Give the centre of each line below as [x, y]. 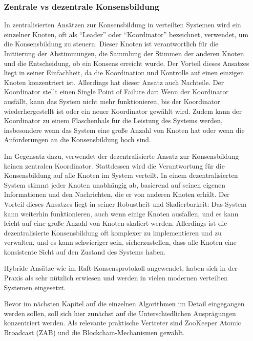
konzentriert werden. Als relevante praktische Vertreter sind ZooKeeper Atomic [123, 323]
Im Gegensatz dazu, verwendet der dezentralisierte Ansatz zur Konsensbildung [121, 156]
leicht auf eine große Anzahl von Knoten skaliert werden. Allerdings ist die [116, 223]
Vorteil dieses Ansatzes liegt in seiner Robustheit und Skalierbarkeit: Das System [125, 203]
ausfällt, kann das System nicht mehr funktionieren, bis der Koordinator [112, 101]
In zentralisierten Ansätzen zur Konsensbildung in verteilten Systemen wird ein [123, 25]
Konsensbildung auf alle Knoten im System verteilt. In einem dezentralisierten [121, 175]
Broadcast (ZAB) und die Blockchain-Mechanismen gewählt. [95, 332]
